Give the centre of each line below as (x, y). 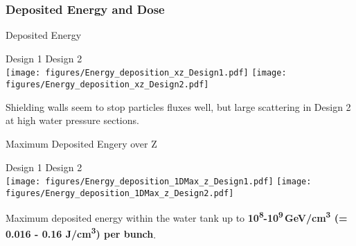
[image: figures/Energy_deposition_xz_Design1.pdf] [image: (146, 73)
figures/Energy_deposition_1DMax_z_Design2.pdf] (120, 193)
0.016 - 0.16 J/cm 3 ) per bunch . (81, 233)
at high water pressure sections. (72, 120)
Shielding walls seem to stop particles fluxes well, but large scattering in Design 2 (178, 106)
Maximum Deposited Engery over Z (81, 143)
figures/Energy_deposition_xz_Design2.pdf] (107, 85)
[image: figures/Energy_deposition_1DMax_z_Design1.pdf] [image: (159, 182)
